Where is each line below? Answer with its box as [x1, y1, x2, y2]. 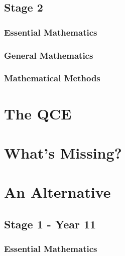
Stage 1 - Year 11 [4, 216, 96, 231]
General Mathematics [4, 49, 93, 61]
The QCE [4, 103, 72, 123]
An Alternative [4, 182, 111, 202]
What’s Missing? [4, 142, 122, 163]
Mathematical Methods [4, 72, 100, 84]
